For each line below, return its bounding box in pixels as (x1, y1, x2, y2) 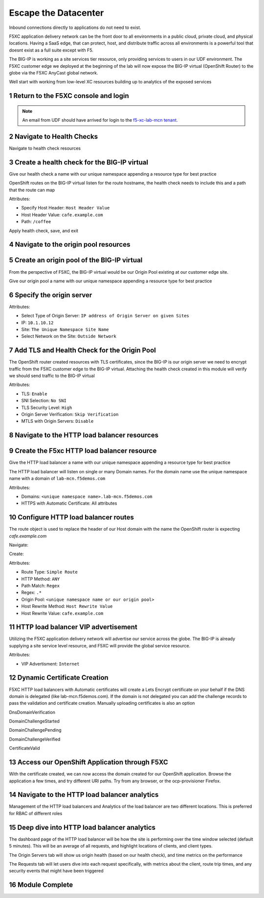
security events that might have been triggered (9, 868, 104, 874)
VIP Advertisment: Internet (21, 661, 80, 667)
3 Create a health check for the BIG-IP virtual (9, 158, 149, 166)
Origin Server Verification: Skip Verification (21, 411, 119, 417)
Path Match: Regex (21, 583, 60, 589)
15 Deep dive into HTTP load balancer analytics (9, 823, 156, 831)
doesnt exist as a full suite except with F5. (9, 47, 94, 53)
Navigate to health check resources (9, 145, 81, 151)
